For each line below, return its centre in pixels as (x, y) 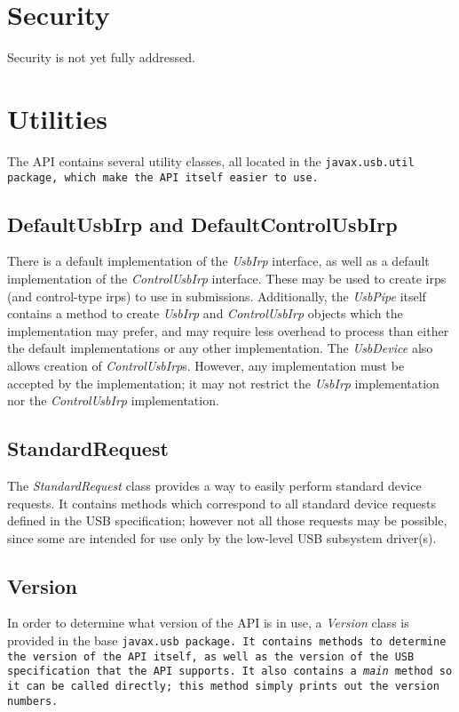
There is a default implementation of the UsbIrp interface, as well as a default (218, 261)
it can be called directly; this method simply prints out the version (223, 687)
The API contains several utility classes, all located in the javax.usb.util (211, 160)
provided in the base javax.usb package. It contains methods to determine (227, 640)
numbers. (33, 701)
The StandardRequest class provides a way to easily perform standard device (214, 485)
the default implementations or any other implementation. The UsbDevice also (220, 348)
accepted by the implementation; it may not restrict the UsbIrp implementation (223, 383)
